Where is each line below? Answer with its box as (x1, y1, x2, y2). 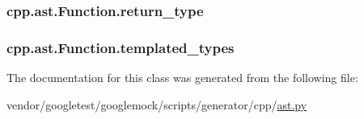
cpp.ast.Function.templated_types (6, 37, 235, 57)
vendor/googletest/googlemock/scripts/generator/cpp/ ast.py (6, 96, 307, 113)
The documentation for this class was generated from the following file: (6, 69, 358, 86)
